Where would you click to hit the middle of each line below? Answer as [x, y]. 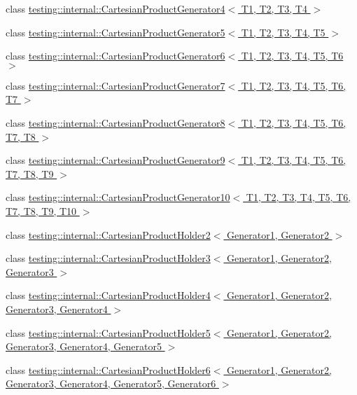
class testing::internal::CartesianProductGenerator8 [115, 122]
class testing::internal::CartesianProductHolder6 [108, 369]
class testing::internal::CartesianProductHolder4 [108, 295]
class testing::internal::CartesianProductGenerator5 [115, 32]
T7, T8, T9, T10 [41, 210]
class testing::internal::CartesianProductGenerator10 [118, 197]
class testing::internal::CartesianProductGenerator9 [115, 160]
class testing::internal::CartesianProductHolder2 [108, 234]
